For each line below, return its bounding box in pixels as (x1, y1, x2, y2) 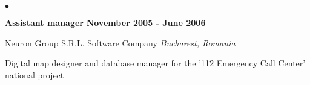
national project (5, 68, 64, 81)
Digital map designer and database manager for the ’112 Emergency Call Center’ (5, 57, 306, 69)
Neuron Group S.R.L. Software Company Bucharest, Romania (5, 36, 236, 49)
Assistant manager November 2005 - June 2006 (5, 16, 206, 28)
